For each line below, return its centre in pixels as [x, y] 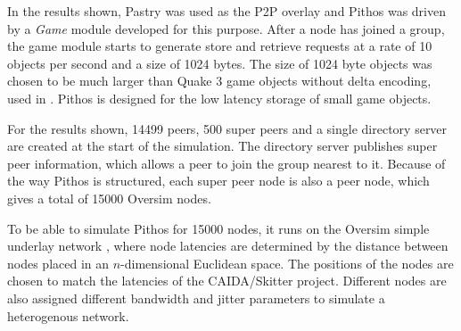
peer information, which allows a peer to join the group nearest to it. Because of [226, 163]
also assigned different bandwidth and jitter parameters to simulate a [196, 298]
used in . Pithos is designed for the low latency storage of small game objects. [219, 98]
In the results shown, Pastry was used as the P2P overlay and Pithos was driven [226, 11]
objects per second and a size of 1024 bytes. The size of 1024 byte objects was [220, 63]
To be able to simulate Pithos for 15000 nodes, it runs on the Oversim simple [218, 228]
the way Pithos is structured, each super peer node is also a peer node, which [218, 181]
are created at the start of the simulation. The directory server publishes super [222, 146]
